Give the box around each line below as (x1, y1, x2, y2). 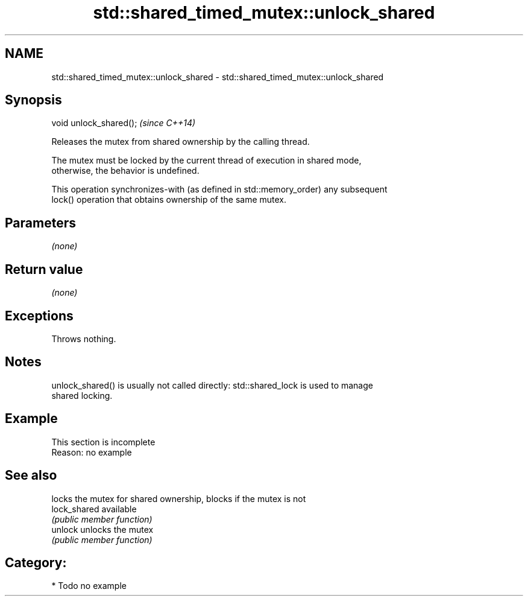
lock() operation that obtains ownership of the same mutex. (51, 194, 287, 205)
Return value (5, 261, 83, 277)
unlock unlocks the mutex (51, 524, 154, 535)
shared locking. (51, 390, 113, 401)
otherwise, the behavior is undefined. (51, 165, 200, 176)
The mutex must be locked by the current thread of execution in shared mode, (51, 155, 362, 166)
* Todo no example (51, 580, 127, 591)
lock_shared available (51, 503, 137, 514)
